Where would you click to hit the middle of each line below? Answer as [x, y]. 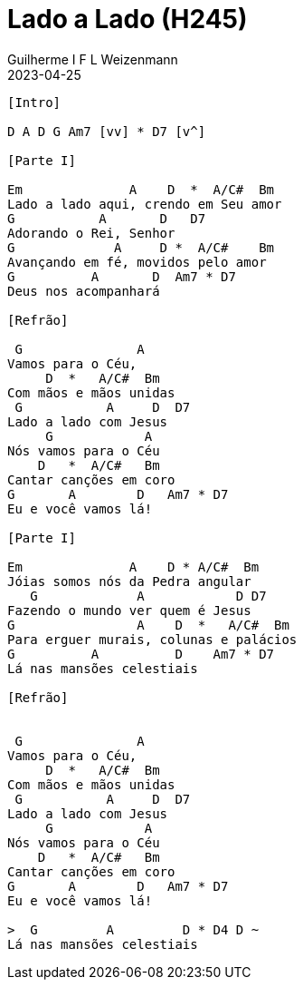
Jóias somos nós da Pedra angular [129, 581]
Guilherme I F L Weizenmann [93, 59]
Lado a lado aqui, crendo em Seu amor [145, 204]
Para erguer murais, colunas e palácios [152, 639]
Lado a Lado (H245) [128, 19]
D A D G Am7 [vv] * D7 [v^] [107, 131]
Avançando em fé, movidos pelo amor [137, 262]
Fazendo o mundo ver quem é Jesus [129, 610]
